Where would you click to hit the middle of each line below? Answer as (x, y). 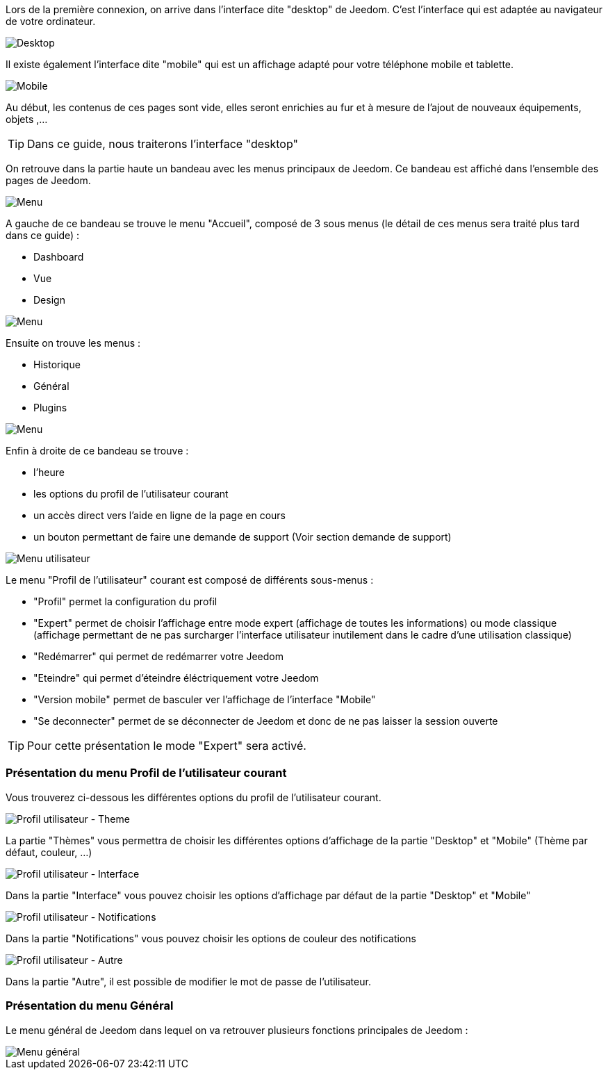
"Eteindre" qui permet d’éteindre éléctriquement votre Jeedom (176, 678)
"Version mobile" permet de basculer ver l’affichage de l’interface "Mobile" (205, 699)
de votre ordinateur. (51, 21)
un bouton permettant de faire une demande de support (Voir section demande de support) (243, 537)
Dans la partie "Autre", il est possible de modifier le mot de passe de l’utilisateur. (188, 981)
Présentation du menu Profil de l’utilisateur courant (146, 773)
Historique (57, 364)
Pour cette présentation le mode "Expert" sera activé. (167, 746)
